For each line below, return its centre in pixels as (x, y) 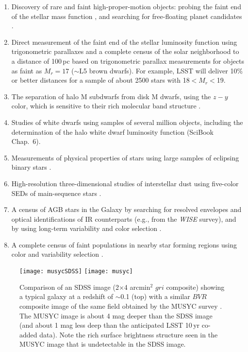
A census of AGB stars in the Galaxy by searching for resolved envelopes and (126, 209)
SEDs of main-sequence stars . (56, 193)
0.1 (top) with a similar (155, 296)
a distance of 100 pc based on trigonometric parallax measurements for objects (128, 61)
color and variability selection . (57, 254)
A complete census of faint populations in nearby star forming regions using (124, 244)
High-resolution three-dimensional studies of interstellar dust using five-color (125, 183)
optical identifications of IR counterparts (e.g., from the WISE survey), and (124, 219)
